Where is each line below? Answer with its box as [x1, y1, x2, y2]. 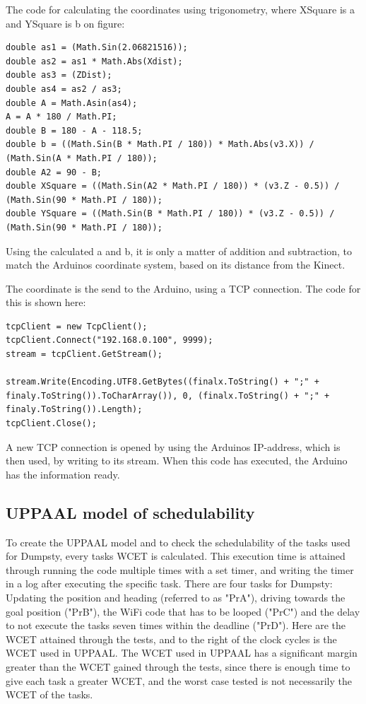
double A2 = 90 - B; [6, 167, 102, 177]
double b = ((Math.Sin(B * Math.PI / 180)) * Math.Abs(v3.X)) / [6, 139, 314, 150]
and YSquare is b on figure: [6, 16, 125, 30]
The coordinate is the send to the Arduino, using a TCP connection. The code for [6, 281, 361, 295]
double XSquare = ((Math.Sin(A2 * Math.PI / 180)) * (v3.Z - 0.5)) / [6, 181, 340, 192]
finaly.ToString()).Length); [6, 404, 143, 415]
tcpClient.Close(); [6, 418, 97, 429]
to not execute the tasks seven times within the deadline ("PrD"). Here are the [6, 618, 346, 633]
